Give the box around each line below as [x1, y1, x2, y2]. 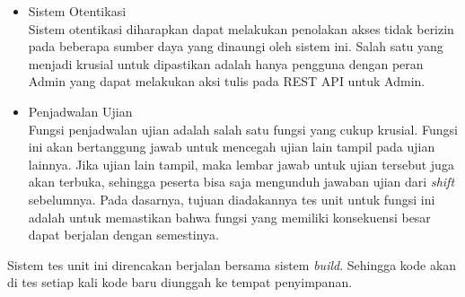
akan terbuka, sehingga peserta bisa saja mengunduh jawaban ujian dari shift [28, 172, 455, 191]
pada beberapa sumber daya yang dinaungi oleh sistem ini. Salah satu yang [28, 37, 443, 56]
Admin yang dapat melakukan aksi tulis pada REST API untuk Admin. [28, 72, 426, 91]
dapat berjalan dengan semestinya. [28, 225, 219, 244]
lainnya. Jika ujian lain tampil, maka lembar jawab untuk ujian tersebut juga [28, 154, 454, 173]
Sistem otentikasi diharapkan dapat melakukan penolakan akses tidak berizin [28, 19, 454, 38]
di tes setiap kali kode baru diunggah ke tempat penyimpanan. [7, 273, 353, 292]
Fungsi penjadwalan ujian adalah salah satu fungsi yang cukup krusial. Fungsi [28, 119, 458, 138]
